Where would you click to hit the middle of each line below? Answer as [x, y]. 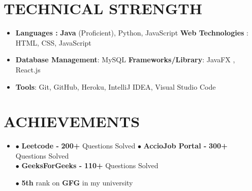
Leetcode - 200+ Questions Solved [78, 146]
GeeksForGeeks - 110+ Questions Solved [90, 165]
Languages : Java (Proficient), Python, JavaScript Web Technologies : [132, 33]
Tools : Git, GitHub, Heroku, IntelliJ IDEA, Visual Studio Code [116, 86]
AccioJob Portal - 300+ [185, 146]
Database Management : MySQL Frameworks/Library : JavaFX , [125, 60]
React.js [28, 69]
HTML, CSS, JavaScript [53, 42]
